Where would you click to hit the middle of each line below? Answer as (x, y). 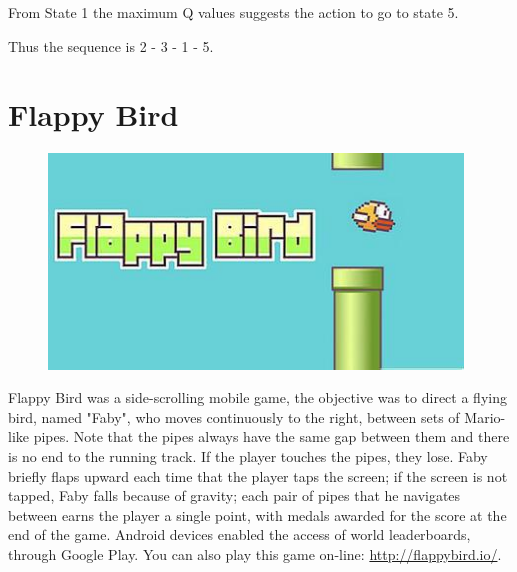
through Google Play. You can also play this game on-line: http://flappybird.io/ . (255, 553)
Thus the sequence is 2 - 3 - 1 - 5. (111, 45)
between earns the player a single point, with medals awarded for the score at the (257, 514)
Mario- (485, 416)
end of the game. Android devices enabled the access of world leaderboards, (239, 534)
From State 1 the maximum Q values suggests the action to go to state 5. (233, 12)
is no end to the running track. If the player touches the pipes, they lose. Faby (248, 455)
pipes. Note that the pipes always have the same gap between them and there (271, 436)
